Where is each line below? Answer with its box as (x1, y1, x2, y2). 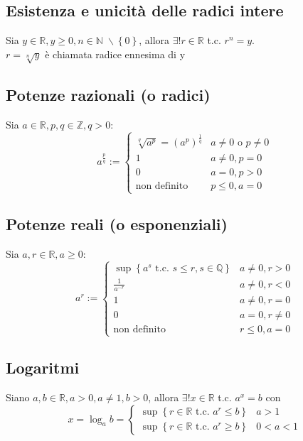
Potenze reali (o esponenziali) (6, 213, 228, 235)
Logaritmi (6, 356, 80, 379)
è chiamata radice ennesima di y (45, 46, 186, 61)
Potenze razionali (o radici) (6, 83, 211, 105)
